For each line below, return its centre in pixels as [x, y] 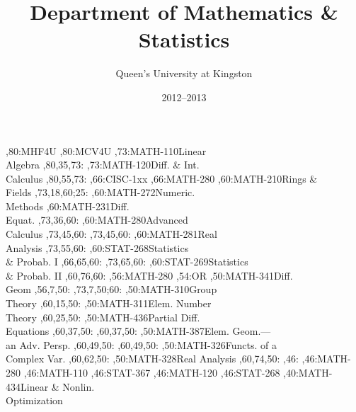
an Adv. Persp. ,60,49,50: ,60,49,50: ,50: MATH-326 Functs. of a [141, 344]
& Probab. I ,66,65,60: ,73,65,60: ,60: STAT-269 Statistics [127, 262]
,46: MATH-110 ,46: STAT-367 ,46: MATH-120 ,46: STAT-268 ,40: [161, 372]
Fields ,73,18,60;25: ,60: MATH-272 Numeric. [101, 192]
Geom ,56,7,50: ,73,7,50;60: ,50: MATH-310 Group [111, 289]
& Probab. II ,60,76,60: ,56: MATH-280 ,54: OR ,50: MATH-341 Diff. [149, 275]
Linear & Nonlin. [58, 386]
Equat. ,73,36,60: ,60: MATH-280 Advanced [97, 220]
